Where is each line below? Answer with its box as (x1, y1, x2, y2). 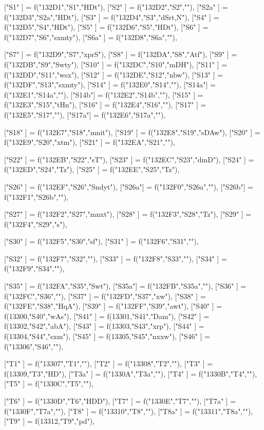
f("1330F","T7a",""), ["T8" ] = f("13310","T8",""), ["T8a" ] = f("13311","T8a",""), (4, 405, 253, 416)
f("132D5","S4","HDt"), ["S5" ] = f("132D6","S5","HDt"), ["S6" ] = (4, 22, 209, 32)
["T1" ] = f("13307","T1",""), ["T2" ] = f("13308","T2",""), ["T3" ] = (4, 358, 213, 369)
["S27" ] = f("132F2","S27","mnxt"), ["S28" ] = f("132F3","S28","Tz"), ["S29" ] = (4, 209, 252, 219)
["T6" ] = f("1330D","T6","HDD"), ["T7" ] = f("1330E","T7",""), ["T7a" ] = (4, 396, 236, 406)
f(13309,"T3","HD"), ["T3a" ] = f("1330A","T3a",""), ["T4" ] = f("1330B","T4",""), (4, 368, 257, 379)
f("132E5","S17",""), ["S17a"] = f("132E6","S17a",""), (4, 109, 166, 120)
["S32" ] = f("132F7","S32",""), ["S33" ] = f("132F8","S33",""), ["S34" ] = (4, 253, 227, 264)
